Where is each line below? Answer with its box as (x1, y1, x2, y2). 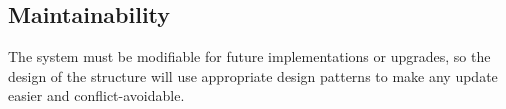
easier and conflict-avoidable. (8, 85, 185, 106)
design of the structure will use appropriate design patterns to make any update (8, 65, 498, 86)
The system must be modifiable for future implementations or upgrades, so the (8, 46, 491, 67)
